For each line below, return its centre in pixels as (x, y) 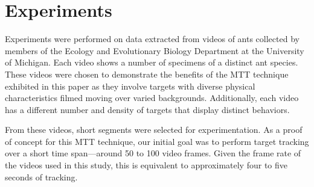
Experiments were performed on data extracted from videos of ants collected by (152, 39)
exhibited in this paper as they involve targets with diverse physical (130, 86)
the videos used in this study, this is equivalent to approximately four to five (146, 165)
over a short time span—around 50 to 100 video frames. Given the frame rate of (153, 153)
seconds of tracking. (41, 176)
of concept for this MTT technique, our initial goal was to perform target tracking (157, 141)
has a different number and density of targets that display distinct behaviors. (147, 109)
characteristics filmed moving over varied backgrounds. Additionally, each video (152, 98)
